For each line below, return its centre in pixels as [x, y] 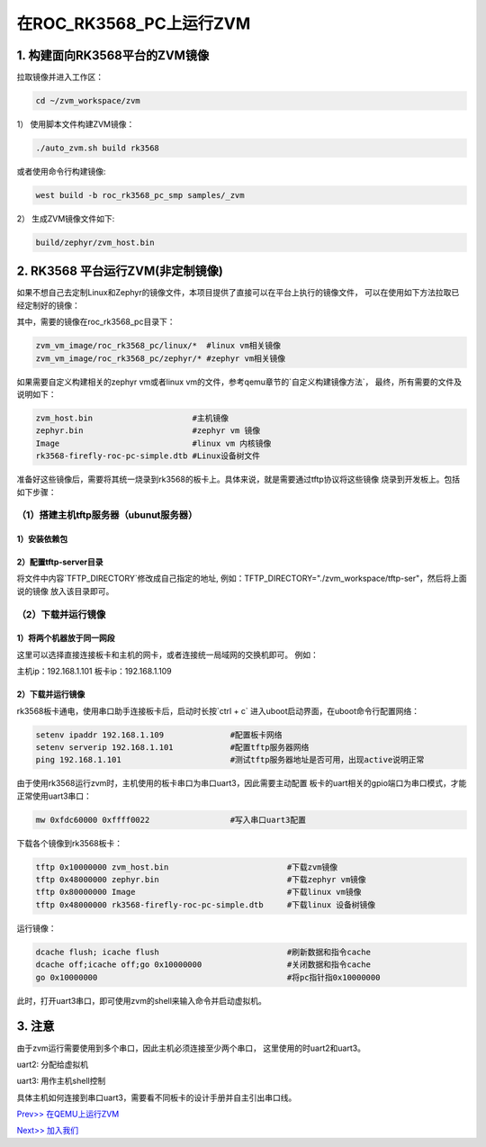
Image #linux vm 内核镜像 [153, 443]
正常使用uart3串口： [54, 796]
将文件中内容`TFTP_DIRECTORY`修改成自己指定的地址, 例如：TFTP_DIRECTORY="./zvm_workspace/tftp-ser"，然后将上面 [242, 578]
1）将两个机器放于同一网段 [66, 638]
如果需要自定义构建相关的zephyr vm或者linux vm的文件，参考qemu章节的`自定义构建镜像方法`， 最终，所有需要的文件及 [239, 382]
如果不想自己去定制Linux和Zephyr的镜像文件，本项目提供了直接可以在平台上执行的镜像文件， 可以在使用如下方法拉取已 [238, 293]
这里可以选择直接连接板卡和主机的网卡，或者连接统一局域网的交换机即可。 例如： [167, 655]
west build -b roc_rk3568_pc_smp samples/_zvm [140, 195]
